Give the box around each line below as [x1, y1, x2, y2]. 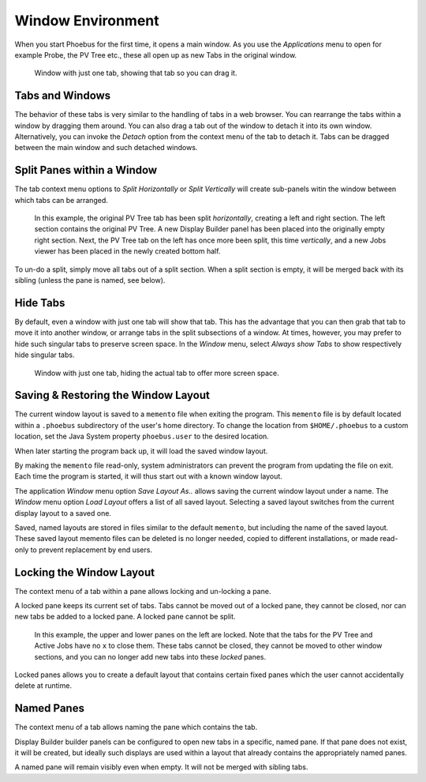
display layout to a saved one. [14, 508, 112, 517]
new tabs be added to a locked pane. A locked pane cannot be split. [14, 612, 236, 622]
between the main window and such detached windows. [14, 143, 198, 152]
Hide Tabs [14, 296, 65, 310]
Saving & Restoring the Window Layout [14, 389, 211, 402]
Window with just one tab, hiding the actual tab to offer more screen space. [34, 368, 279, 378]
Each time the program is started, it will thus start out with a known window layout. [14, 472, 283, 481]
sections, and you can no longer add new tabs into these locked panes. [34, 652, 267, 661]
